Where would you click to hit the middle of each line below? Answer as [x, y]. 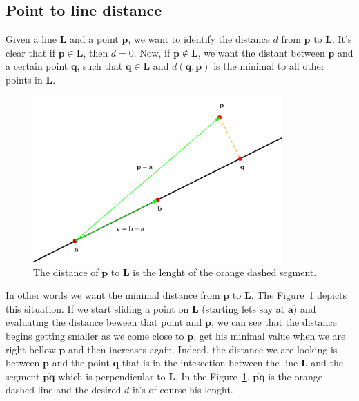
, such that [100, 66]
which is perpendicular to [112, 376]
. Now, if [152, 52]
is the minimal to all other [269, 66]
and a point [94, 39]
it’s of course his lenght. [183, 390]
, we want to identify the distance [199, 39]
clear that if [30, 52]
